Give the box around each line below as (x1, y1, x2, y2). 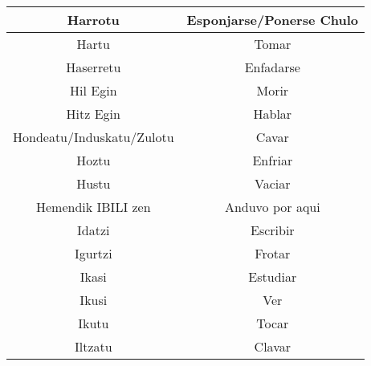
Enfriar (252, 151, 293, 169)
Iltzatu (74, 337, 112, 356)
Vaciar (255, 174, 291, 193)
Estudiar (248, 267, 297, 286)
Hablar (253, 104, 292, 123)
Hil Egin (70, 81, 117, 100)
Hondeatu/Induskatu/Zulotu (13, 128, 174, 146)
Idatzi (77, 221, 110, 239)
